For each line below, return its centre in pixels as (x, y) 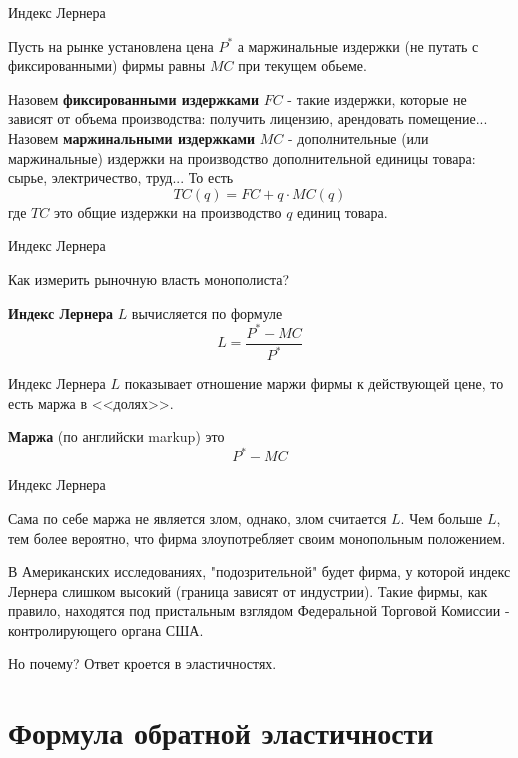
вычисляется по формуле (207, 312)
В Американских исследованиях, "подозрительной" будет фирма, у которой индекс (259, 571)
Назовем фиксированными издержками (133, 98)
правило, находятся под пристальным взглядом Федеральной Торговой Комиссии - (259, 610)
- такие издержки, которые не (377, 98)
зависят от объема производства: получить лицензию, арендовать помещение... (248, 118)
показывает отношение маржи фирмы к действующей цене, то (314, 383)
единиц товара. (342, 211)
